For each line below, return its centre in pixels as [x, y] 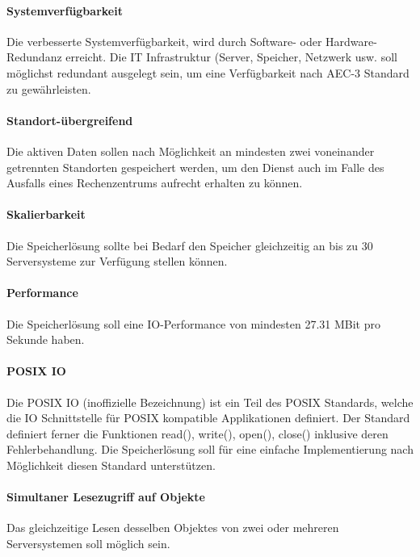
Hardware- [351, 41]
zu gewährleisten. [49, 88]
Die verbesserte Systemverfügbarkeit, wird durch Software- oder [164, 41]
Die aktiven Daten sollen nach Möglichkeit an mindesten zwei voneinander [191, 151]
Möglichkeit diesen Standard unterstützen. [111, 465]
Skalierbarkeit [46, 214]
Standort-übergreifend [70, 120]
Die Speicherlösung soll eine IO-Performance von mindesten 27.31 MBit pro [193, 323]
